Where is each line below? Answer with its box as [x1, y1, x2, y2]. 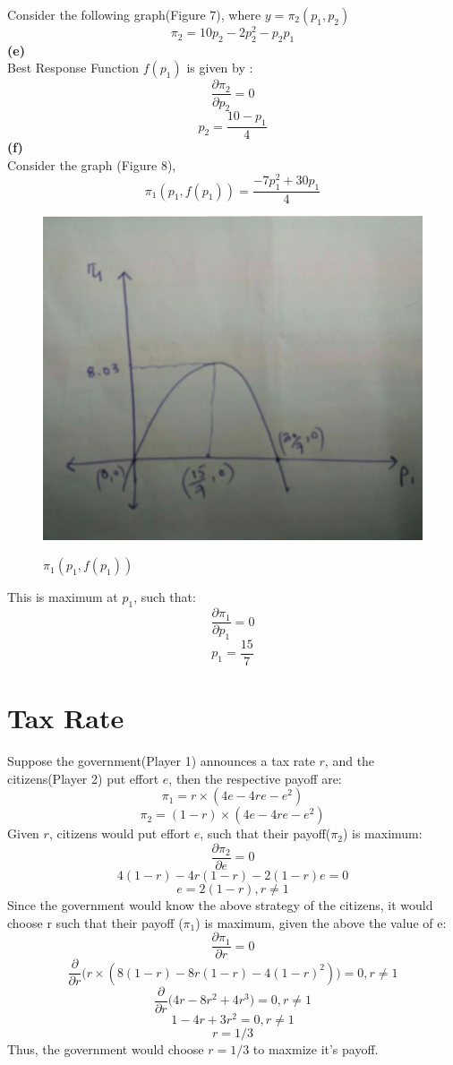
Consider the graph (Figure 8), [7, 155, 176, 174]
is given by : [186, 58, 253, 77]
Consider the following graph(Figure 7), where [7, 5, 261, 23]
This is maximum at [7, 588, 118, 606]
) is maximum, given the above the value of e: [195, 913, 447, 932]
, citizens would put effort [48, 824, 191, 843]
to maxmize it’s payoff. [252, 1039, 379, 1058]
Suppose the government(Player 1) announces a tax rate [7, 752, 315, 770]
